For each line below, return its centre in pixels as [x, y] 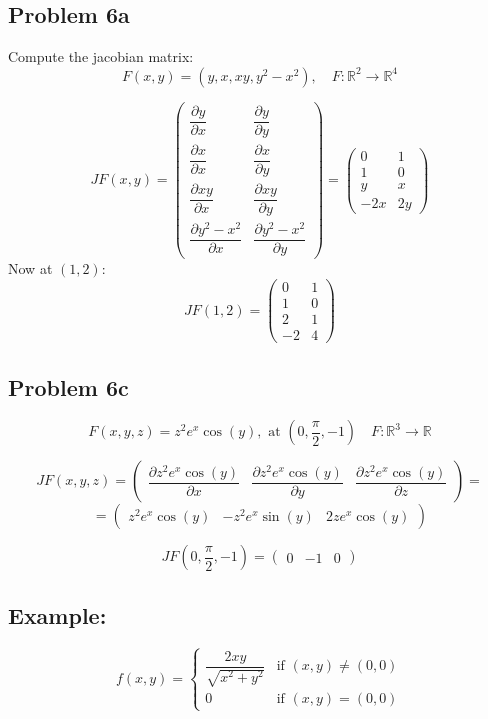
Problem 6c [68, 386]
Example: [57, 614]
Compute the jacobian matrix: [101, 56]
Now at [30, 268]
